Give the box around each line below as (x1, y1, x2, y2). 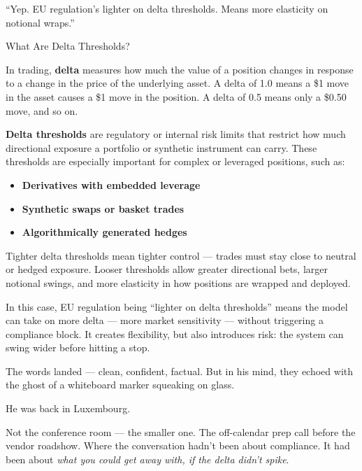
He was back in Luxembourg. (6, 401, 131, 416)
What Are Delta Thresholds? (6, 38, 130, 53)
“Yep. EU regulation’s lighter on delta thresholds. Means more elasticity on (6, 1, 328, 15)
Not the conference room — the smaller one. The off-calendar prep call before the (6, 424, 356, 439)
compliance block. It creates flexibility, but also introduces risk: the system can (6, 326, 344, 341)
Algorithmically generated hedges (22, 225, 187, 239)
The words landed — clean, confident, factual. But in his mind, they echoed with (6, 363, 354, 378)
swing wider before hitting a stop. (6, 340, 150, 355)
